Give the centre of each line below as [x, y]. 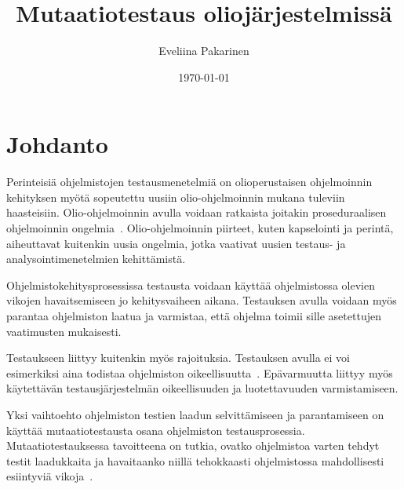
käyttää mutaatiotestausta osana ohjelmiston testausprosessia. [156, 430]
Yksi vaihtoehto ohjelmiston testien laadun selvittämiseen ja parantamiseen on [195, 414]
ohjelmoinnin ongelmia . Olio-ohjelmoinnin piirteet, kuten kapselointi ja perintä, [200, 228]
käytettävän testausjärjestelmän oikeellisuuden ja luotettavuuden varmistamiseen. [202, 388]
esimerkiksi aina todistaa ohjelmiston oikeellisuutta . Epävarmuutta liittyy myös [200, 372]
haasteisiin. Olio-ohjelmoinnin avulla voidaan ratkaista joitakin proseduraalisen [197, 212]
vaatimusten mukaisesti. [64, 331]
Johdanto [57, 144]
